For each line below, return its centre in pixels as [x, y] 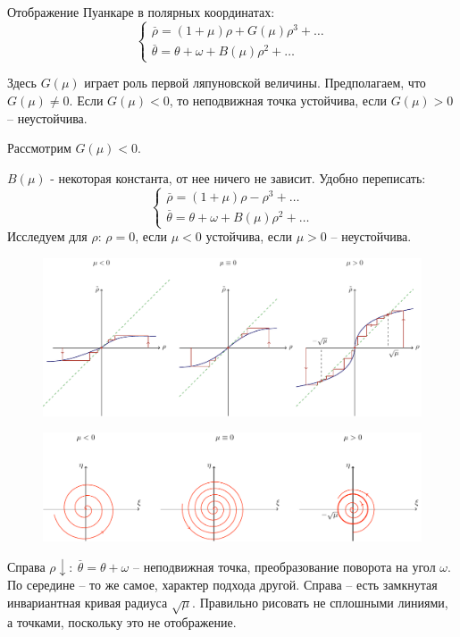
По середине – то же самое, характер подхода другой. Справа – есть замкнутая [222, 585]
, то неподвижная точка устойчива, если [278, 101]
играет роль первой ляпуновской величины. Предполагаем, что [255, 83]
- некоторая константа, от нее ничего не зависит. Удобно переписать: [238, 177]
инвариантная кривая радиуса [88, 602]
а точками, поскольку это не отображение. [122, 622]
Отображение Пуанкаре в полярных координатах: [141, 12]
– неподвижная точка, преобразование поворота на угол [284, 567]
